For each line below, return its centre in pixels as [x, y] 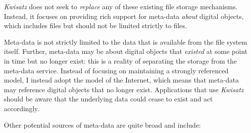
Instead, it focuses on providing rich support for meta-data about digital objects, [124, 16]
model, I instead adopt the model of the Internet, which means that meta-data [122, 80]
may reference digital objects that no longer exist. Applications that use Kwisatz [124, 89]
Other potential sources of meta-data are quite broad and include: [102, 125]
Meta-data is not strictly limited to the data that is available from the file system [125, 42]
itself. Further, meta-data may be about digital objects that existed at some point [126, 51]
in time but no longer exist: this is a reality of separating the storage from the [120, 60]
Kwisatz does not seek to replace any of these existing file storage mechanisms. [121, 6]
